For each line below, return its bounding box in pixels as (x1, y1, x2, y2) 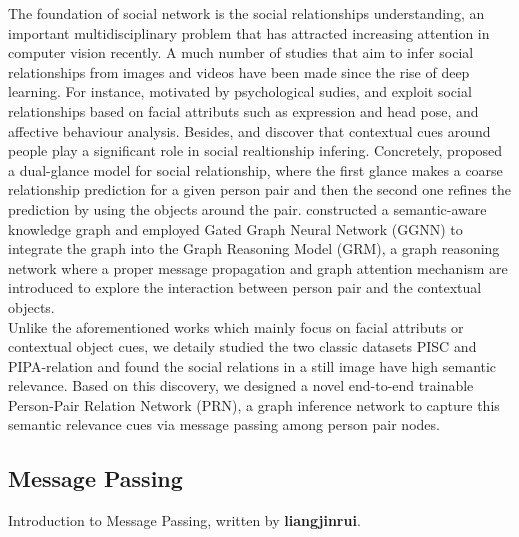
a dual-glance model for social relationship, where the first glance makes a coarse (8, 159, 503, 180)
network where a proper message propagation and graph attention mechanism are (8, 257, 508, 278)
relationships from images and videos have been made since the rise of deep (8, 61, 470, 82)
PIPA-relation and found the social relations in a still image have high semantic (8, 355, 497, 376)
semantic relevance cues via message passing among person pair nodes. (8, 414, 440, 435)
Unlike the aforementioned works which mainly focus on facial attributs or (8, 316, 464, 337)
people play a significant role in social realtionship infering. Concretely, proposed (8, 140, 503, 161)
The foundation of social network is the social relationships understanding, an (8, 3, 485, 23)
